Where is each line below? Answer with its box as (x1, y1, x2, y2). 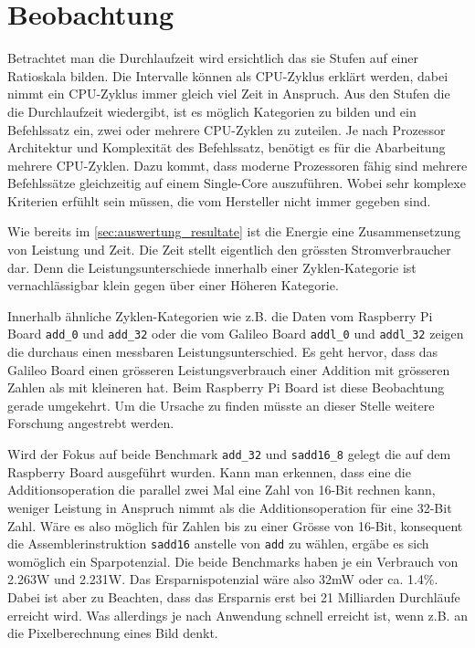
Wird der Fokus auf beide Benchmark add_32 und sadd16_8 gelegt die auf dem (7, 444, 451, 464)
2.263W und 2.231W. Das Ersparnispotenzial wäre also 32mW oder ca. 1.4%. (7, 570, 438, 589)
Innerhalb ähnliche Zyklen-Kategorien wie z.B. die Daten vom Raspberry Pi (7, 306, 433, 325)
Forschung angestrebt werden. (7, 413, 174, 433)
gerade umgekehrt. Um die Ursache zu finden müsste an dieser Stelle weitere (7, 395, 435, 414)
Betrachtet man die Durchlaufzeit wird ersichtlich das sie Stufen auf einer (7, 48, 418, 68)
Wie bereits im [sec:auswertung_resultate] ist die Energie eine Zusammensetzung (7, 222, 461, 241)
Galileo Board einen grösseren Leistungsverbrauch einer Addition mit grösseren (7, 360, 450, 379)
